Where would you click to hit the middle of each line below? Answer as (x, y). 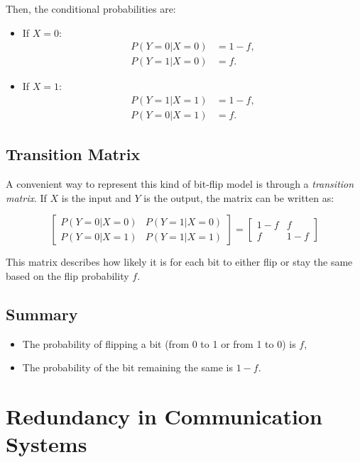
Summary (42, 314)
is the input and (96, 197)
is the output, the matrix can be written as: (239, 197)
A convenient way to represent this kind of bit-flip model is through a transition (180, 184)
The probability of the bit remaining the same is (127, 367)
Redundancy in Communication (164, 416)
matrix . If (26, 197)
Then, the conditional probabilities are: (91, 9)
